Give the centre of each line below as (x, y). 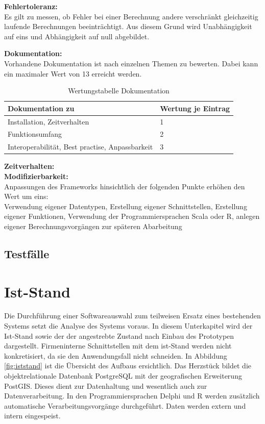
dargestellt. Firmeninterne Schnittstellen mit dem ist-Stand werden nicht (118, 346)
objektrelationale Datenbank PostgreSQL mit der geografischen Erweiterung (123, 376)
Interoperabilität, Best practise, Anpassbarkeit (80, 147)
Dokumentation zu (41, 108)
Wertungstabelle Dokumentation (119, 91)
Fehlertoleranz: (31, 6)
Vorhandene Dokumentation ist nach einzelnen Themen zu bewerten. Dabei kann (131, 63)
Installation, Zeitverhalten (49, 121)
